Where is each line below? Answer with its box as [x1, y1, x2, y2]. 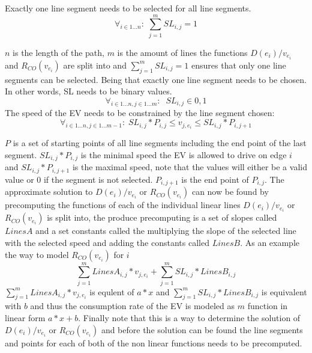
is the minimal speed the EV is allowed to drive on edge [80, 148, 287, 161]
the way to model [5, 248, 69, 260]
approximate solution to [5, 185, 93, 198]
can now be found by [191, 185, 269, 198]
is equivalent [261, 285, 307, 298]
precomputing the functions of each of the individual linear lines [5, 198, 241, 211]
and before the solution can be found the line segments [101, 323, 303, 336]
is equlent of [89, 285, 134, 298]
